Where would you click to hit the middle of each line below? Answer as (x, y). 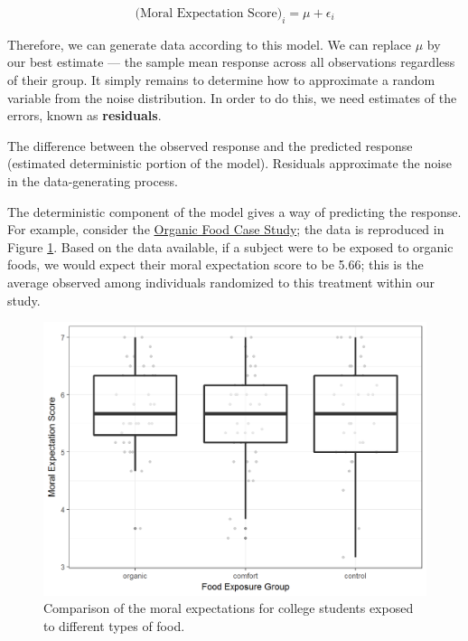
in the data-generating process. (93, 180)
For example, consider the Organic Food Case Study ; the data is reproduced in (226, 229)
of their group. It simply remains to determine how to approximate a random (221, 79)
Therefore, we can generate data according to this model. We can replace (210, 44)
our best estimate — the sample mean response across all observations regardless (231, 62)
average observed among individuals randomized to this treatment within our (221, 282)
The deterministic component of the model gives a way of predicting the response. (234, 211)
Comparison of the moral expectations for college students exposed (229, 608)
